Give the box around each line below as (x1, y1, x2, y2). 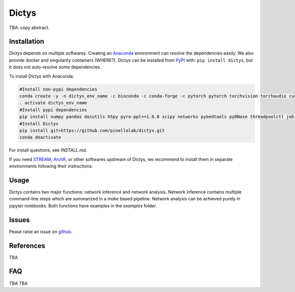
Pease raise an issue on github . (9, 228, 73, 234)
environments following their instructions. (9, 163, 93, 169)
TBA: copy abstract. (9, 25, 50, 31)
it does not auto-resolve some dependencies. (9, 64, 101, 70)
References (9, 241, 45, 250)
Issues (9, 216, 30, 224)
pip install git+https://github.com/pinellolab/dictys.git (19, 128, 165, 133)
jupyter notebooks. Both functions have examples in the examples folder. (9, 202, 157, 209)
